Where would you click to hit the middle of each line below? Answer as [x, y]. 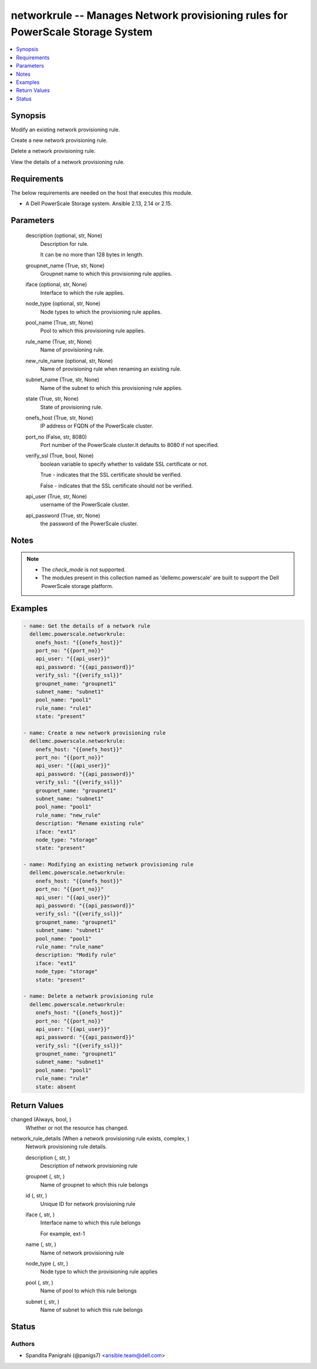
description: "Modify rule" [76, 955]
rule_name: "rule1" [64, 708]
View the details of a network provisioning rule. [68, 162]
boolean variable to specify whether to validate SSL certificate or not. [124, 464]
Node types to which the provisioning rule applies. [101, 312]
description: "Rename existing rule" [90, 824]
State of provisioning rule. [71, 407]
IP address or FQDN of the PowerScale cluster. [97, 426]
